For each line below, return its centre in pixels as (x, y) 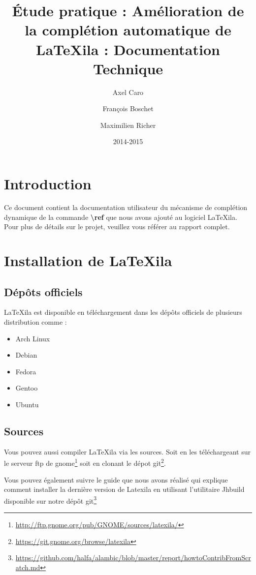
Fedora (26, 371)
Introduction (48, 184)
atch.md (28, 567)
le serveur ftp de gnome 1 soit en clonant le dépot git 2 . (85, 462)
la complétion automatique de (128, 30)
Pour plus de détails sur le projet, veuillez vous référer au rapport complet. (117, 227)
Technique (128, 68)
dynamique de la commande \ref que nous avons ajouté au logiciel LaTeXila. (121, 217)
